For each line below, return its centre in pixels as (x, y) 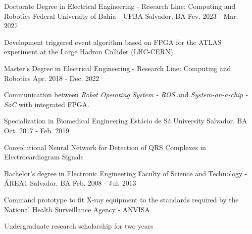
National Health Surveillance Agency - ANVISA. (78, 209)
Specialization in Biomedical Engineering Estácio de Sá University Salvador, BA (126, 121)
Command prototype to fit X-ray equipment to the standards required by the (121, 199)
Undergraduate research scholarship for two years (79, 226)
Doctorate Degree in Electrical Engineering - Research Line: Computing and (120, 6)
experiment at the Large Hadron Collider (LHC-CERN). (90, 52)
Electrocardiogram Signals (44, 157)
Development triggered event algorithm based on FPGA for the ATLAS (113, 42)
